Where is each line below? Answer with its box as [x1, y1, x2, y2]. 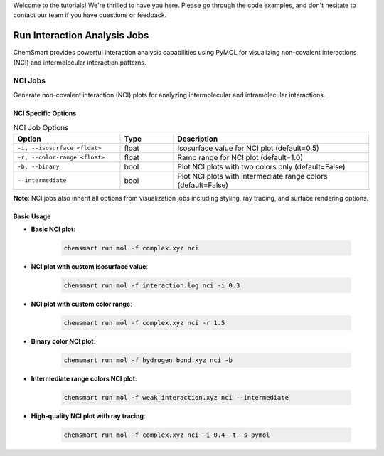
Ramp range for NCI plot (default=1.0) [177, 152, 304, 162]
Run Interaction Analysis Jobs [13, 29, 149, 42]
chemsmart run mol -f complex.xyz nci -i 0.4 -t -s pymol [63, 430, 270, 439]
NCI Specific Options [13, 109, 77, 117]
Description [177, 134, 218, 144]
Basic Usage [13, 212, 51, 221]
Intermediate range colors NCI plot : [31, 374, 137, 383]
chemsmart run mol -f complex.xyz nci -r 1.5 [63, 319, 225, 327]
